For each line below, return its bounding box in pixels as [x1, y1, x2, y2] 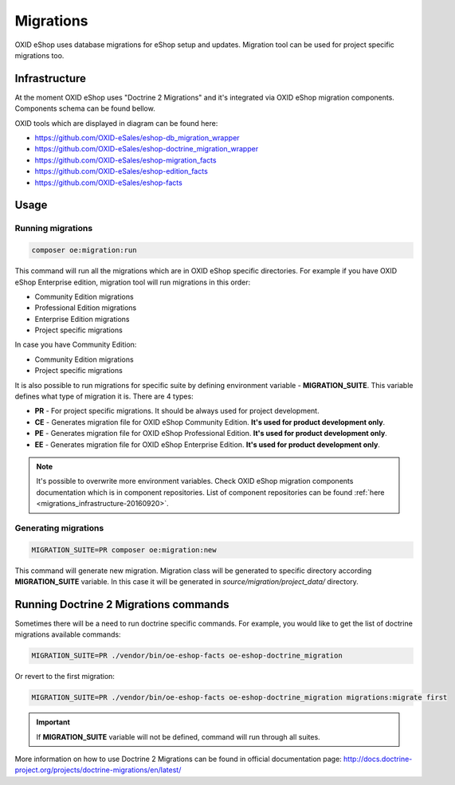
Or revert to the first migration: [14, 672, 116, 681]
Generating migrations [14, 522, 104, 533]
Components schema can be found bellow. [14, 104, 155, 113]
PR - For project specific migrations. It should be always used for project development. [34, 406, 320, 416]
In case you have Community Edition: [14, 340, 137, 350]
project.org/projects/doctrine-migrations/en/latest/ [14, 765, 182, 775]
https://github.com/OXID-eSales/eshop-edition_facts [34, 167, 209, 176]
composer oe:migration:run [31, 245, 137, 255]
